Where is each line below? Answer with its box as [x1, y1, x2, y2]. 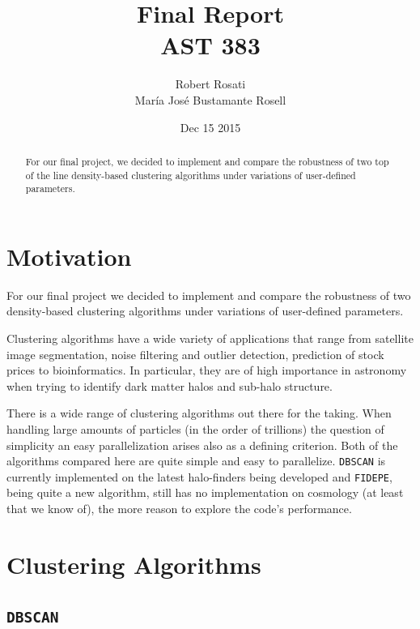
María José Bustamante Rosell [134, 91, 286, 108]
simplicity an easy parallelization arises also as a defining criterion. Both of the [6, 436, 398, 453]
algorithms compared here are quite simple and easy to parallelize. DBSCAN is [6, 452, 386, 469]
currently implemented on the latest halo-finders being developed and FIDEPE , [6, 468, 392, 485]
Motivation [6, 239, 132, 272]
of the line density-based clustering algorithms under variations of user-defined [25, 168, 356, 182]
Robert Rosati [175, 75, 246, 92]
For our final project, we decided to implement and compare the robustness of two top [25, 154, 389, 168]
